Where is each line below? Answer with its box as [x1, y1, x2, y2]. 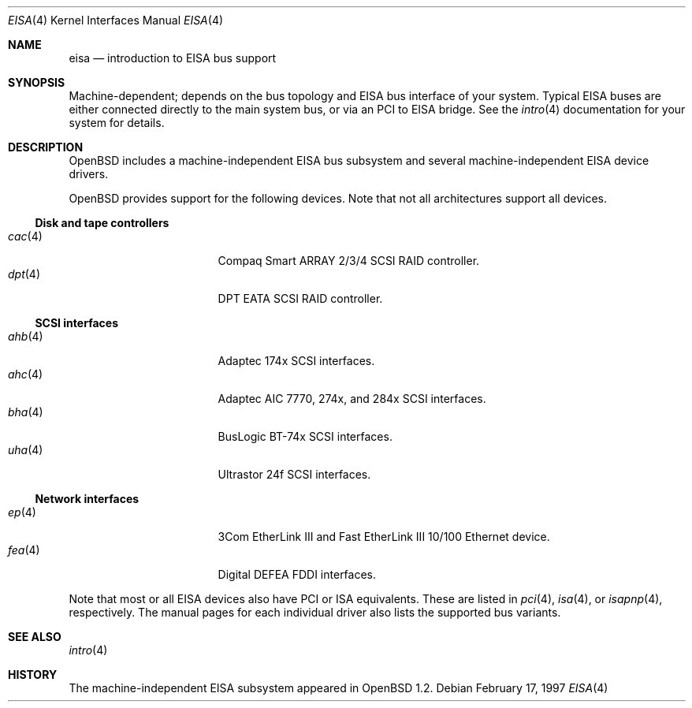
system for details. [69, 116, 165, 129]
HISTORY [8, 668, 58, 681]
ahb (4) [8, 330, 43, 343]
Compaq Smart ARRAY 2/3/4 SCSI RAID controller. [218, 254, 480, 267]
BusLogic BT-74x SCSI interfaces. [218, 430, 393, 443]
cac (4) [8, 229, 43, 243]
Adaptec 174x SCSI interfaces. [218, 354, 375, 367]
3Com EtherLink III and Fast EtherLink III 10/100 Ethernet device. [218, 530, 550, 543]
